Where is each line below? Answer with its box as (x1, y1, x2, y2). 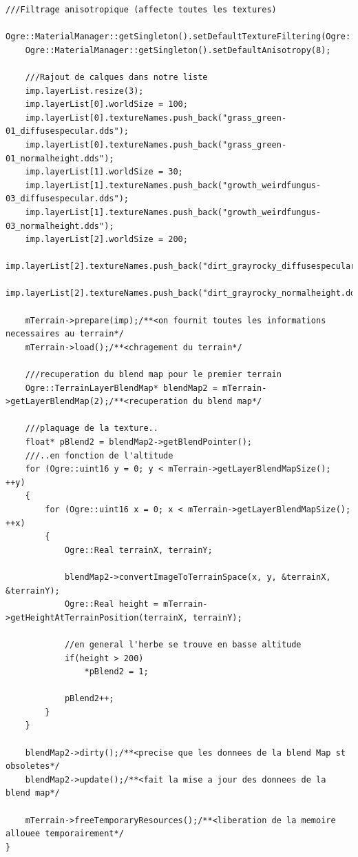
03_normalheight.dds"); (6, 221, 114, 231)
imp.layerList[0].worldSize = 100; (25, 99, 188, 110)
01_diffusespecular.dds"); (6, 126, 129, 137)
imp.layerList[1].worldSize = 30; (25, 167, 183, 177)
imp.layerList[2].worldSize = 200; (25, 234, 188, 245)
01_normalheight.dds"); (6, 153, 114, 163)
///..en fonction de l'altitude (25, 450, 173, 461)
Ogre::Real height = (64, 599, 158, 609)
